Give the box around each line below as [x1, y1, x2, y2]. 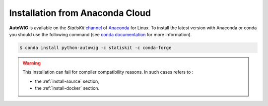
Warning [22, 60, 41, 66]
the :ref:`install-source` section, [35, 78, 99, 84]
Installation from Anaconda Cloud [9, 7, 151, 18]
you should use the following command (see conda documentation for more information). [9, 31, 192, 37]
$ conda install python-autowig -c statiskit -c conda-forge [19, 45, 172, 51]
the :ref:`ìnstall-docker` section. [35, 85, 100, 91]
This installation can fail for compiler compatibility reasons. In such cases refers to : [22, 69, 194, 75]
